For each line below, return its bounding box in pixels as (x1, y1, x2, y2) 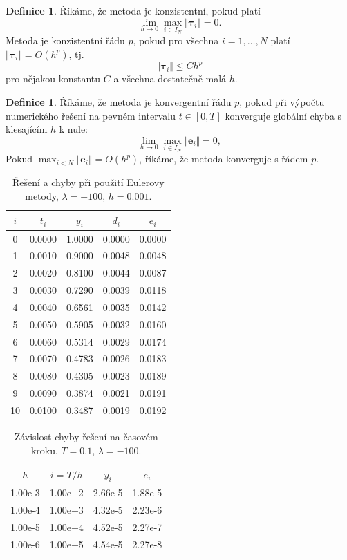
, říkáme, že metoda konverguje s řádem (139, 151, 308, 166)
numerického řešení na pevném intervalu (6, 108, 176, 122)
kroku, (30, 442, 58, 457)
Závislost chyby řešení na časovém (14, 429, 158, 444)
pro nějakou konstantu (6, 71, 101, 86)
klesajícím (6, 122, 48, 136)
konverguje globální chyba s (225, 108, 342, 122)
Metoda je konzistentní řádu (6, 33, 125, 48)
